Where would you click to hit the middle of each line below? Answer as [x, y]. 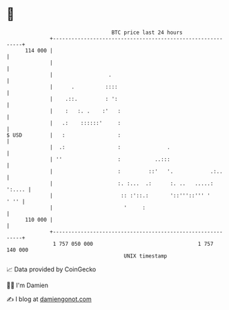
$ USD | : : [64, 135]
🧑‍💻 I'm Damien [28, 285]
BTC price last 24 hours [147, 32]
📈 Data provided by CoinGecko [51, 269]
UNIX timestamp [146, 256]
